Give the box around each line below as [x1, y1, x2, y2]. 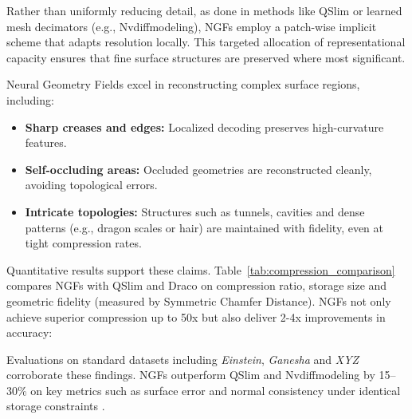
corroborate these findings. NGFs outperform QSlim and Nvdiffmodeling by [6, 366, 375, 383]
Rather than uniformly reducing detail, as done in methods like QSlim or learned [6, 2, 402, 18]
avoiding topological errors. [25, 176, 158, 193]
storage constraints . [6, 397, 105, 414]
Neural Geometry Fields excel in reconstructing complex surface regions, [6, 76, 360, 93]
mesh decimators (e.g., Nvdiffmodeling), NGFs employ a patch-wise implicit [6, 18, 377, 34]
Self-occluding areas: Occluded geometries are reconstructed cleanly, [25, 160, 372, 177]
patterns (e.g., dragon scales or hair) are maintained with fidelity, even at [25, 219, 384, 235]
